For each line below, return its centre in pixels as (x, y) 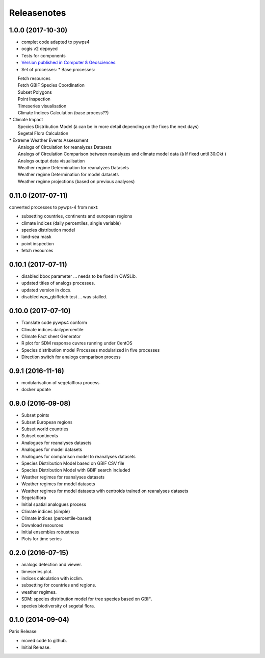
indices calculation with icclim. (52, 578)
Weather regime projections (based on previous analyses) (76, 181)
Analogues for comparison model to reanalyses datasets (79, 456)
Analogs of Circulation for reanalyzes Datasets (65, 147)
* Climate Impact (26, 120)
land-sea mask (36, 237)
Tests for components (43, 55)
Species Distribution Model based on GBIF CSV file (73, 463)
